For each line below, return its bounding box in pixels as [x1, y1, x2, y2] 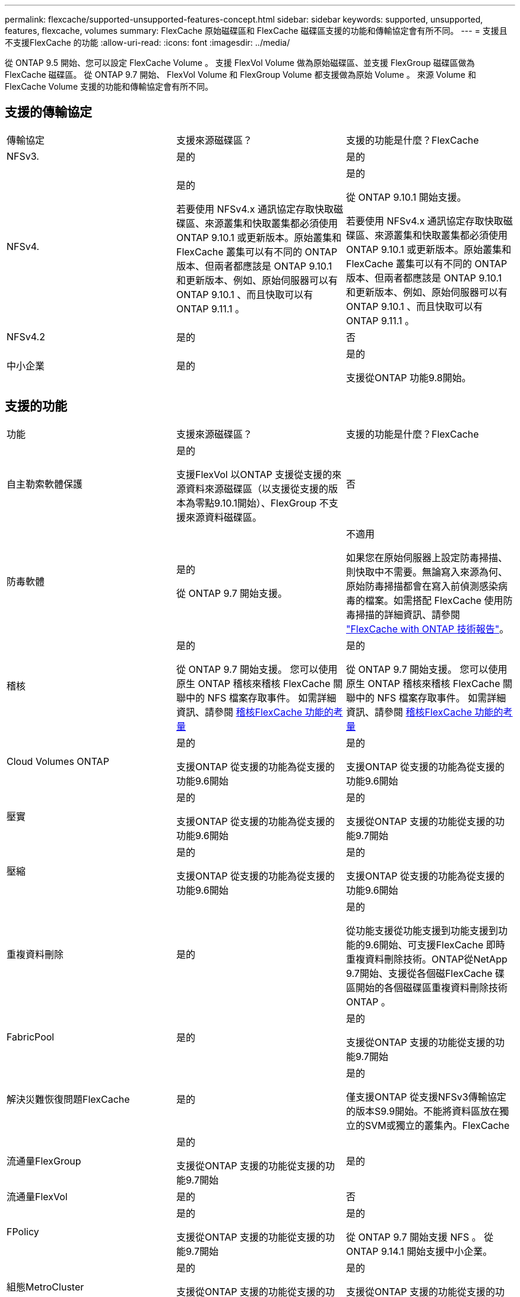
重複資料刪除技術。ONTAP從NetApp [345, 953, 508, 965]
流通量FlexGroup [7, 1154, 81, 1167]
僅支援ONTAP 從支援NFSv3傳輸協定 [345, 1090, 506, 1103]
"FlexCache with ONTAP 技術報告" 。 [345, 622, 509, 635]
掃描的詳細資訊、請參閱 [355, 608, 460, 621]
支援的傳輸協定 [5, 105, 92, 120]
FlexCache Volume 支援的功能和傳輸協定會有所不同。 [5, 81, 213, 91]
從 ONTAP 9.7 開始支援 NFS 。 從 [345, 1230, 494, 1243]
